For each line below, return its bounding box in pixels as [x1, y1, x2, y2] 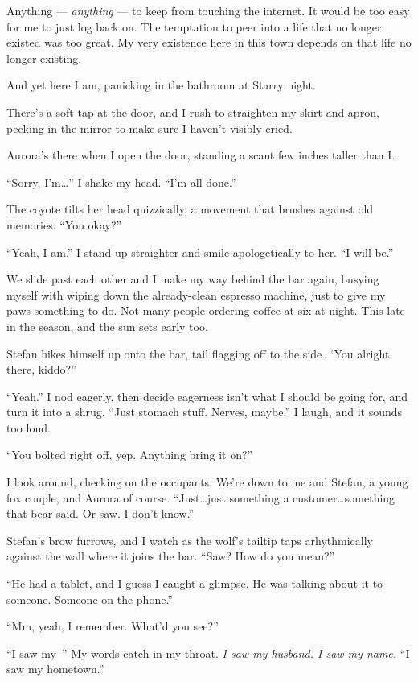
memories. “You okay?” [6, 216, 122, 233]
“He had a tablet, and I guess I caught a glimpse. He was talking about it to [6, 575, 383, 592]
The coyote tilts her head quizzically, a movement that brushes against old [6, 200, 374, 217]
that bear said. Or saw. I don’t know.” [6, 505, 195, 522]
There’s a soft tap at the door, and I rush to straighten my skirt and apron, [6, 103, 379, 120]
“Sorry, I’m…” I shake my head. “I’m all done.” [6, 173, 236, 190]
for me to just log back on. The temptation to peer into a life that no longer [6, 18, 382, 35]
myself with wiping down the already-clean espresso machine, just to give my [6, 286, 386, 303]
